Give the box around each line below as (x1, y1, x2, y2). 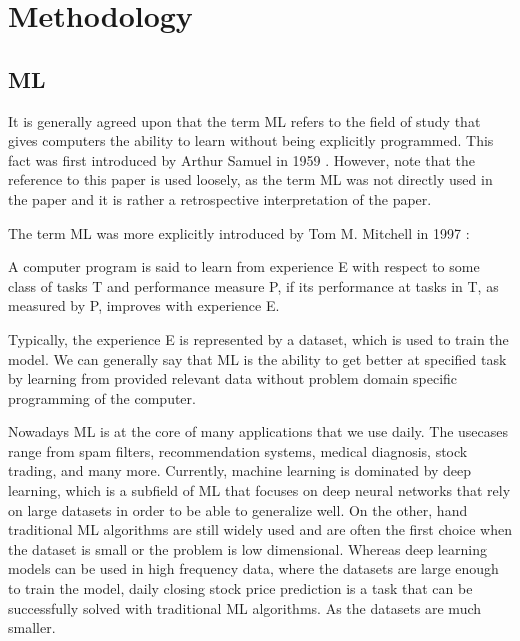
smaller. (8, 617, 56, 638)
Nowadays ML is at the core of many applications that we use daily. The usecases (8, 421, 509, 442)
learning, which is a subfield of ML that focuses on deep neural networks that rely (8, 480, 511, 501)
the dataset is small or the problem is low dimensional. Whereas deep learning (8, 538, 487, 559)
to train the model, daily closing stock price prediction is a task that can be (8, 578, 473, 599)
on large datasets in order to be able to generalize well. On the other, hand (8, 499, 468, 520)
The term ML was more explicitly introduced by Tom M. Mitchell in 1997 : (8, 222, 470, 243)
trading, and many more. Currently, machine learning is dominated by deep (8, 460, 472, 481)
